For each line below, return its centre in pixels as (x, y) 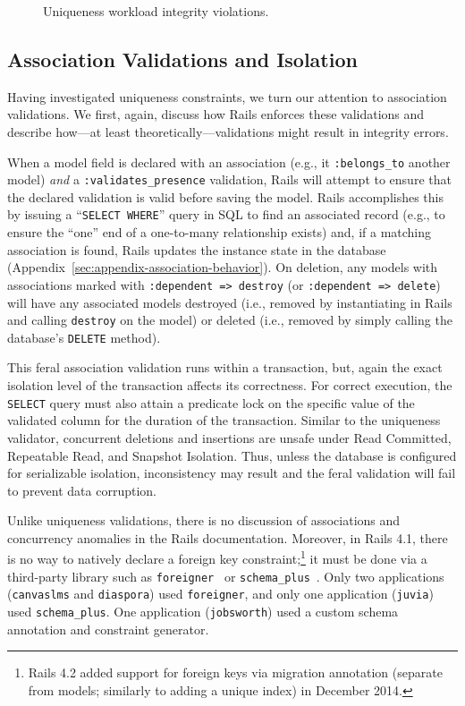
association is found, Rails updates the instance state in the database (197, 249)
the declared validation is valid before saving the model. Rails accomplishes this (225, 196)
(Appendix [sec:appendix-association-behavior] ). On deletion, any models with (223, 267)
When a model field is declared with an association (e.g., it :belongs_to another (229, 162)
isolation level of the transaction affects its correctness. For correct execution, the (230, 385)
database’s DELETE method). (84, 337)
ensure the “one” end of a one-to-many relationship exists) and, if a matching (220, 232)
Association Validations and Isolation (182, 59)
